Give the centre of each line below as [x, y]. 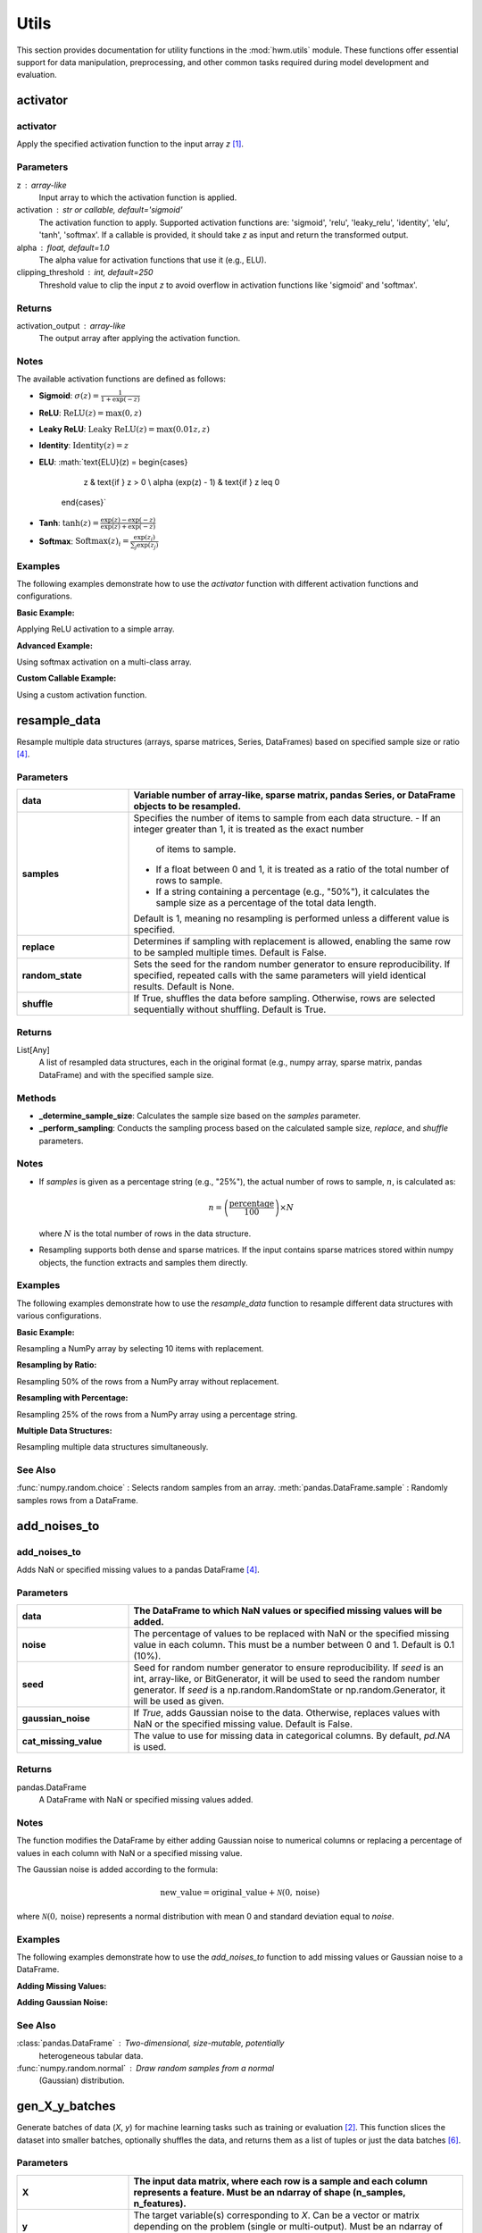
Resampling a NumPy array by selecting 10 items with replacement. [140, 1348]
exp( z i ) [145, 537]
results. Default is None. [184, 987]
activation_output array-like [71, 325]
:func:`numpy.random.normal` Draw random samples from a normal [145, 2068]
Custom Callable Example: [66, 678]
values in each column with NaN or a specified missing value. [129, 1852]
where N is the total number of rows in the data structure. [145, 1234]
